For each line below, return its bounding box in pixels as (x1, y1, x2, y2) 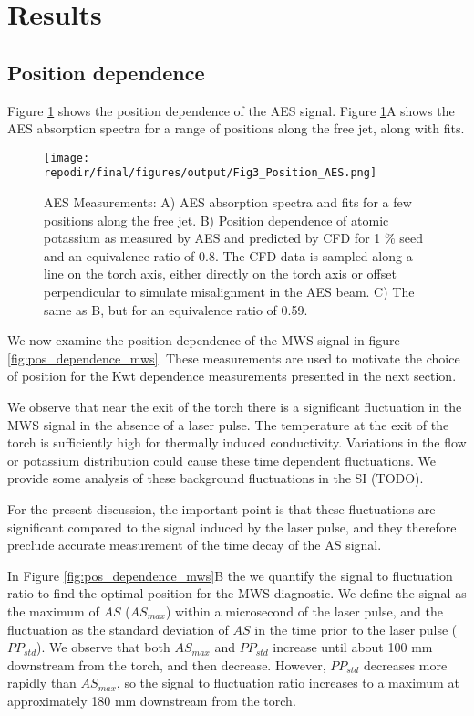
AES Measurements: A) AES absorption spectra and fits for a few (44, 193, 412, 212)
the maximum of (7, 601, 99, 620)
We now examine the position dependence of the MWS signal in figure (7, 331, 400, 350)
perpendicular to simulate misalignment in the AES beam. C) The (44, 282, 415, 301)
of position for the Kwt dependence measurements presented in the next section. (7, 366, 457, 385)
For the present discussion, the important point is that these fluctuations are (7, 499, 436, 518)
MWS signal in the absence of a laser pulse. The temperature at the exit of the (7, 415, 449, 434)
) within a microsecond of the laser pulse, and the (165, 601, 443, 620)
